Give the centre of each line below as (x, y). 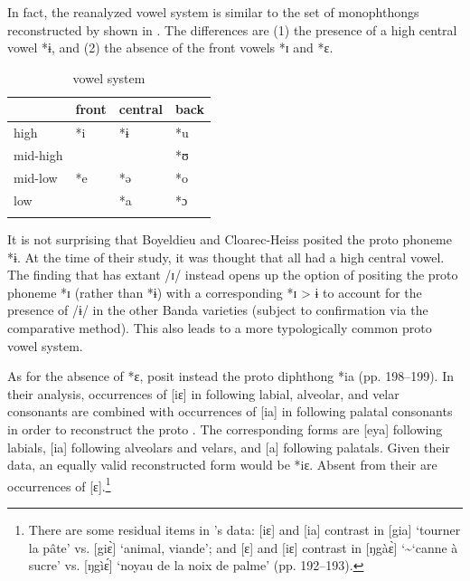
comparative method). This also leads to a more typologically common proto (220, 328)
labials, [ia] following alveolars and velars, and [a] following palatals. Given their (229, 447)
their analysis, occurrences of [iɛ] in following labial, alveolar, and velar (203, 393)
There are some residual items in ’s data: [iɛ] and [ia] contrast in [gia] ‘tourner (244, 530)
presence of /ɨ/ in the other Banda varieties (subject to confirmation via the (218, 310)
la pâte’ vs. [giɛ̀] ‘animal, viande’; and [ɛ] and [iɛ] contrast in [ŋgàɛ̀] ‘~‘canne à (243, 547)
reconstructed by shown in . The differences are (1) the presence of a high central (232, 29)
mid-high (38, 155)
